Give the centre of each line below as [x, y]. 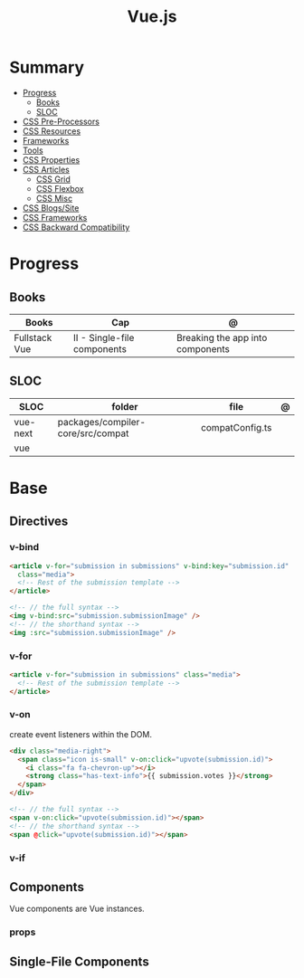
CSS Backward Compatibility [76, 227]
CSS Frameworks [55, 217]
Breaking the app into [222, 337]
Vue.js [152, 17]
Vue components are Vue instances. [77, 909]
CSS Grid [53, 179]
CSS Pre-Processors [61, 121]
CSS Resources [52, 131]
